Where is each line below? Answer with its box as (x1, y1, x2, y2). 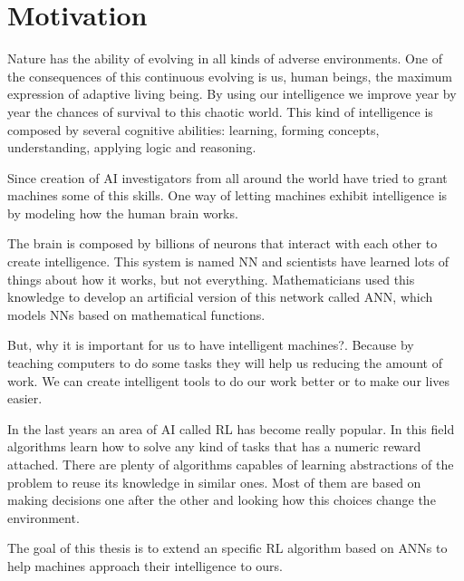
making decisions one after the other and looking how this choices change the (7, 490, 436, 509)
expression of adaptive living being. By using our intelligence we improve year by (7, 84, 457, 103)
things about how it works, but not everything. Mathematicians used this (7, 269, 415, 288)
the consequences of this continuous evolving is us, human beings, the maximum (7, 66, 452, 85)
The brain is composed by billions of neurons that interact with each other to (7, 234, 438, 253)
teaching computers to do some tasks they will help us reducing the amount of (7, 353, 442, 373)
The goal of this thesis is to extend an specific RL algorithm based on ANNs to (7, 538, 448, 557)
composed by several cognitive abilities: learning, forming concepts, (7, 120, 380, 139)
